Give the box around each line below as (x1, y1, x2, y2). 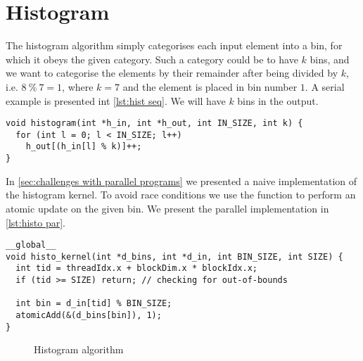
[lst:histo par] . (6, 215, 66, 229)
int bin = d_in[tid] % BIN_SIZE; (15, 298, 172, 309)
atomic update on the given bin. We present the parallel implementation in (6, 201, 329, 215)
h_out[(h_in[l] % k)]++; (25, 141, 142, 152)
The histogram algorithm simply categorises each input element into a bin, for (6, 38, 343, 53)
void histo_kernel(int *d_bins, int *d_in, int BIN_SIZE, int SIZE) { (6, 251, 343, 262)
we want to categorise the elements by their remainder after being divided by (6, 65, 338, 80)
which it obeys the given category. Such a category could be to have (6, 51, 298, 66)
